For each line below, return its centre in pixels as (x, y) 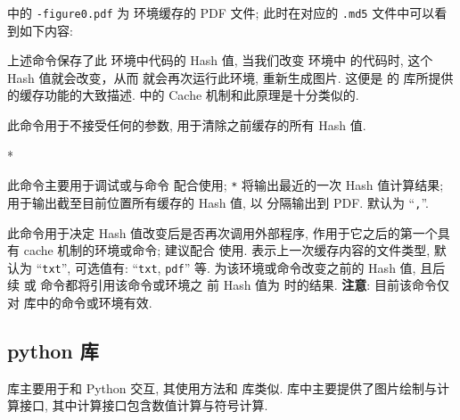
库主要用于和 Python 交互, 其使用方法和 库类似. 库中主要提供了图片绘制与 (222, 387)
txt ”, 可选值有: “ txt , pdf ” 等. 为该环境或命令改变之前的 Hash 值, (229, 267)
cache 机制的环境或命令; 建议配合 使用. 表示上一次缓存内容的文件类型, (227, 250)
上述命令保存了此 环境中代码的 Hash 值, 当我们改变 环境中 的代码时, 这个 (220, 60)
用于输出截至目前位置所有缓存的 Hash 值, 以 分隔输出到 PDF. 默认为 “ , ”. (218, 202)
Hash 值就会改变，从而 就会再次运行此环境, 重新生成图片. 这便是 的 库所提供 (230, 77)
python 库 (53, 350)
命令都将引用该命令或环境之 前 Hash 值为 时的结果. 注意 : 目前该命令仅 (245, 285)
